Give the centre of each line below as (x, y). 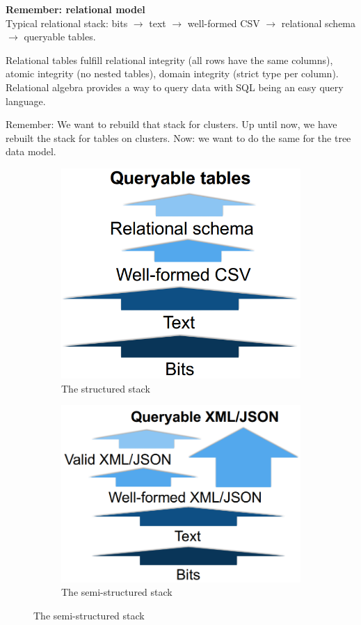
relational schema (319, 23)
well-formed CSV (224, 23)
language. (26, 101)
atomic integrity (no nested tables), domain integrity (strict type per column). (172, 73)
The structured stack (106, 388)
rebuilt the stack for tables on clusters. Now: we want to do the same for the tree (178, 137)
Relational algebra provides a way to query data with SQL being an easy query (175, 87)
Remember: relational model (75, 9)
